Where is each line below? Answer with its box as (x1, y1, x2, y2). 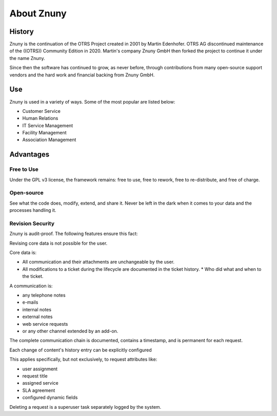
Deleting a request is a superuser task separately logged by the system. (9, 404, 162, 410)
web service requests (22, 321, 68, 327)
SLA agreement (22, 387, 55, 393)
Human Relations (22, 115, 58, 122)
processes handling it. (9, 207, 56, 213)
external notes (22, 313, 53, 320)
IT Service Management (22, 122, 73, 128)
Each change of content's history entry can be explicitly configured (9, 347, 152, 353)
